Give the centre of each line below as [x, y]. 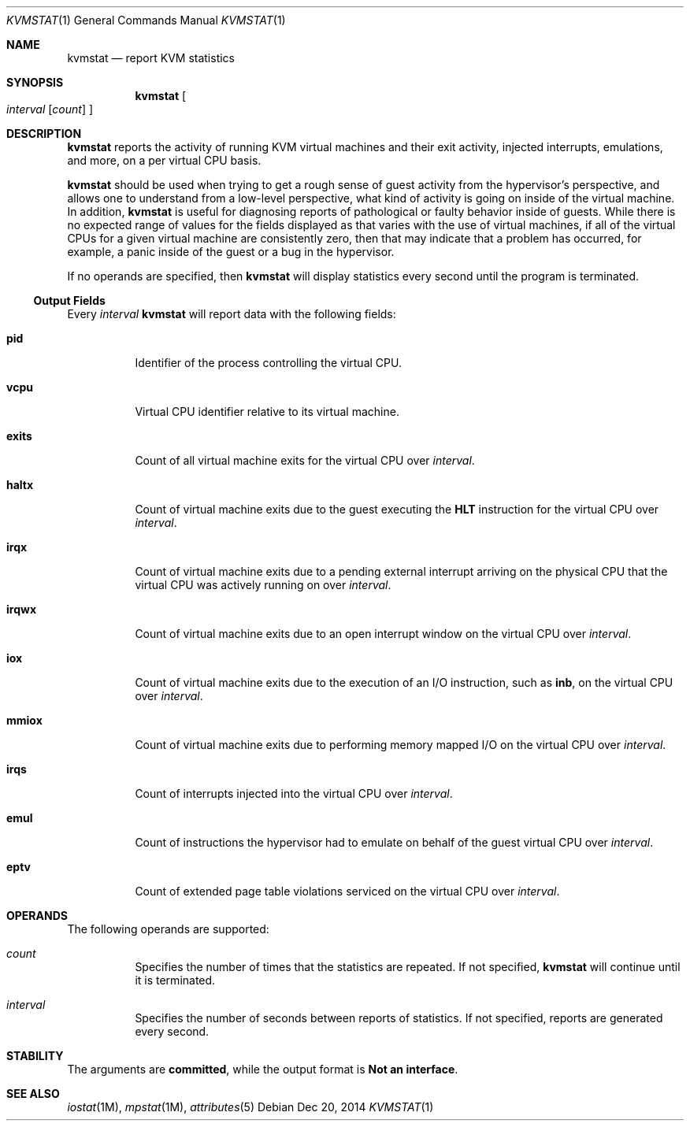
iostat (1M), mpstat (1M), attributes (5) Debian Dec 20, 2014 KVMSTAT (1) [250, 1107]
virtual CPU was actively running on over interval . [263, 585]
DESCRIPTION [44, 133]
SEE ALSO [33, 1094]
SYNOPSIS [35, 82]
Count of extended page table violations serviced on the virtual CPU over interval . [347, 891]
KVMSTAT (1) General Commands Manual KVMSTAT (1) [146, 20]
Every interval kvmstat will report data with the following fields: [232, 314]
